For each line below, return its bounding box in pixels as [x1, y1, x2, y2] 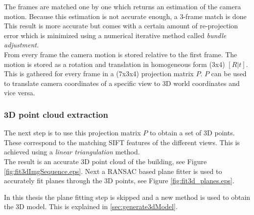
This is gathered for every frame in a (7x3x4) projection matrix [4, 68, 194, 79]
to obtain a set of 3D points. [149, 128, 235, 138]
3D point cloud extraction [4, 108, 108, 120]
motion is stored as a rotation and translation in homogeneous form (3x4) [4, 59, 225, 69]
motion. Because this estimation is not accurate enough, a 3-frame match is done [4, 11, 247, 21]
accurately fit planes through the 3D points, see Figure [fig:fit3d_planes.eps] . [4, 175, 234, 186]
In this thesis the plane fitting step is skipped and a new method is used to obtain [4, 192, 251, 202]
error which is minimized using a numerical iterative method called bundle [4, 30, 227, 40]
